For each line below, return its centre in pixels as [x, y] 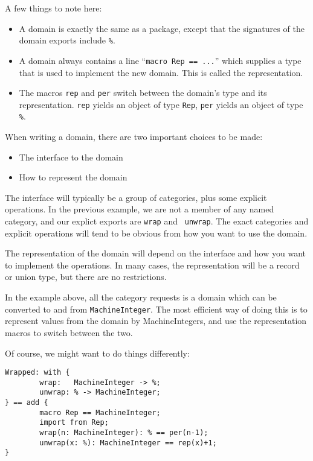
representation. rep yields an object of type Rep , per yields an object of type [161, 104]
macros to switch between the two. [69, 332]
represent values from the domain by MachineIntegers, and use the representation [156, 321]
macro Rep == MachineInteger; [100, 412]
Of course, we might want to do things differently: [97, 353]
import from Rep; [74, 423]
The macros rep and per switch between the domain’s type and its [143, 93]
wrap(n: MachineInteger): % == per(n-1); [124, 433]
